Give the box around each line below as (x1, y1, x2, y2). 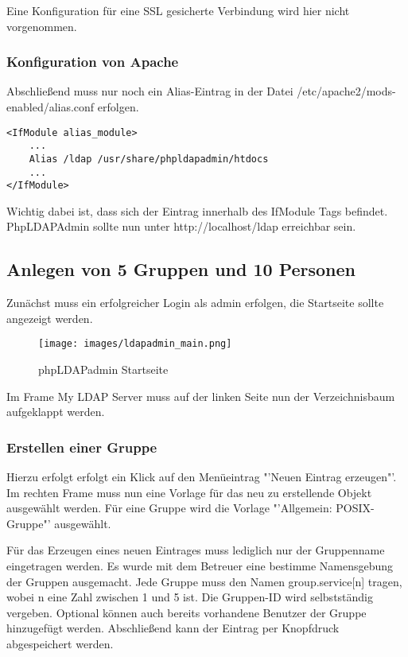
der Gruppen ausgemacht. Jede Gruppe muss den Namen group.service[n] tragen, (6, 573, 402, 589)
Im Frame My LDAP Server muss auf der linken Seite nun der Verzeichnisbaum (6, 387, 395, 404)
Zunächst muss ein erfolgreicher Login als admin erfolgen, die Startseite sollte (6, 294, 384, 311)
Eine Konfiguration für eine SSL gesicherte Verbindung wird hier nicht (6, 2, 350, 18)
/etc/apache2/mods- (297, 83, 396, 99)
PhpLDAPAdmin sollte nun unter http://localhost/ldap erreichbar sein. (6, 218, 356, 235)
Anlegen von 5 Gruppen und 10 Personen (6, 257, 356, 282)
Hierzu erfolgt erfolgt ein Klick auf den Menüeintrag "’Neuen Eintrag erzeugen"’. (6, 468, 397, 485)
